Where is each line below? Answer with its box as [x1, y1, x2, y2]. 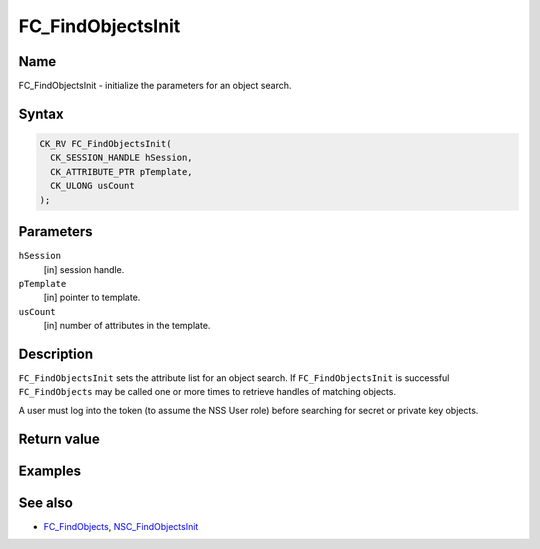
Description [18, 345, 94, 362]
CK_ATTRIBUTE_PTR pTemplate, [50, 166, 194, 177]
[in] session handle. [43, 263, 125, 275]
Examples [18, 462, 82, 479]
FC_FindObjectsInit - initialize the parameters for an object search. [18, 80, 292, 92]
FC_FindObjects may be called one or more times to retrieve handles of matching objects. [18, 386, 397, 398]
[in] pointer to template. [43, 291, 141, 304]
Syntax [18, 105, 64, 122]
